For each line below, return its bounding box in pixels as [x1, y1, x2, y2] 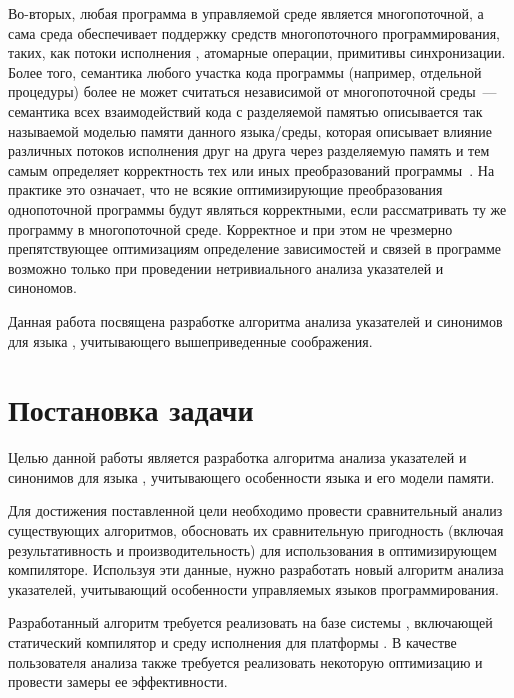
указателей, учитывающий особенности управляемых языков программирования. [8, 578, 499, 599]
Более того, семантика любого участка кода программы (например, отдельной [8, 61, 482, 82]
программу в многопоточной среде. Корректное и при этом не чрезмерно [8, 218, 453, 239]
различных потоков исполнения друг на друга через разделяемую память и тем [8, 140, 490, 161]
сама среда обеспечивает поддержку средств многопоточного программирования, [8, 22, 501, 43]
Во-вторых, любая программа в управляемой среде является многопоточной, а [8, 3, 484, 23]
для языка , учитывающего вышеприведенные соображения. [8, 330, 373, 351]
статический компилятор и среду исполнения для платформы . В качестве [8, 631, 457, 652]
